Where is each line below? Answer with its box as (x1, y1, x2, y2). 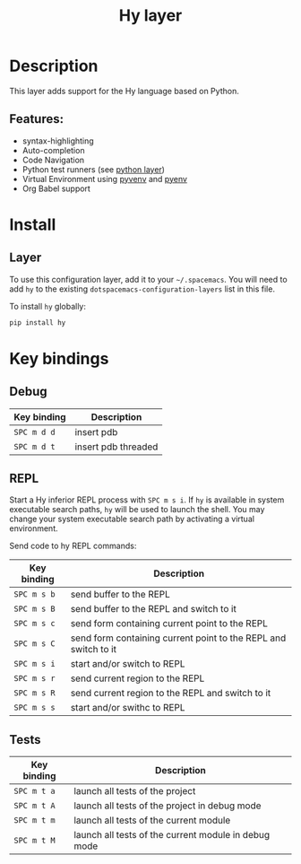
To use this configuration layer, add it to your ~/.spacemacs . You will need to (9, 274, 288, 284)
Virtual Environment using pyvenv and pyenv (21, 173, 188, 184)
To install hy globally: (9, 301, 87, 311)
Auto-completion (21, 144, 85, 155)
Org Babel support (21, 183, 91, 194)
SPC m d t (13, 441, 56, 451)
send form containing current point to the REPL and (70, 632, 287, 644)
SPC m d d (13, 427, 56, 437)
